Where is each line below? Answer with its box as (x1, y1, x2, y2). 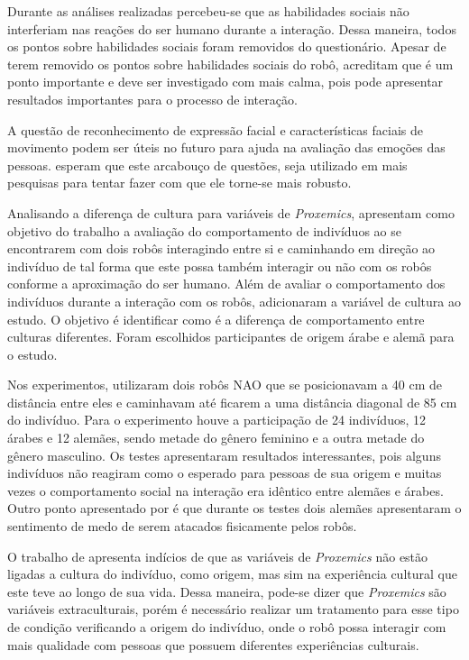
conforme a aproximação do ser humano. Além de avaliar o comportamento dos (7, 274, 446, 293)
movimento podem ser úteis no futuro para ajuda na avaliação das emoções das (7, 138, 446, 157)
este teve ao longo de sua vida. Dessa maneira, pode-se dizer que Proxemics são (7, 582, 446, 600)
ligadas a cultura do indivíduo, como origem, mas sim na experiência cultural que (7, 564, 457, 583)
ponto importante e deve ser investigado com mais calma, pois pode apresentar (7, 72, 444, 91)
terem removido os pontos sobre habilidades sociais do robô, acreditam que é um (7, 54, 454, 73)
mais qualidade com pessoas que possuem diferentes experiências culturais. (7, 635, 419, 654)
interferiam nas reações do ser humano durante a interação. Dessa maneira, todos (7, 19, 456, 38)
